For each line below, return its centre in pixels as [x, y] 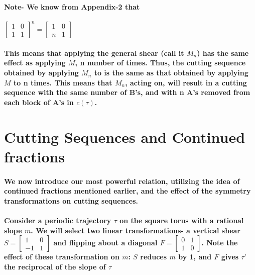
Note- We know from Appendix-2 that [72, 6]
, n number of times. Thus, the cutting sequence [160, 63]
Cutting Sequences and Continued [125, 136]
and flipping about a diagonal [105, 243]
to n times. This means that [63, 82]
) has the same [223, 53]
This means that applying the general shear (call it [94, 53]
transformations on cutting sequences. [71, 200]
